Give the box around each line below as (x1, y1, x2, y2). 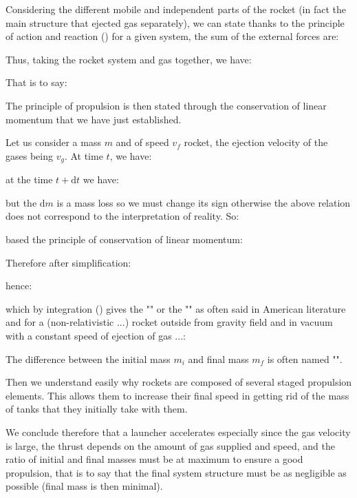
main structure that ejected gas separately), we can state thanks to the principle (6, 15, 345, 30)
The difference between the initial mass (6, 351, 171, 366)
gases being (6, 148, 53, 163)
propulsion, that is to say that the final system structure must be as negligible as (6, 465, 347, 479)
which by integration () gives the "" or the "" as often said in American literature (6, 301, 346, 315)
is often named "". (267, 351, 343, 366)
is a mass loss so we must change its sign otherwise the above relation (56, 195, 351, 209)
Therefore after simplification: (6, 255, 131, 269)
